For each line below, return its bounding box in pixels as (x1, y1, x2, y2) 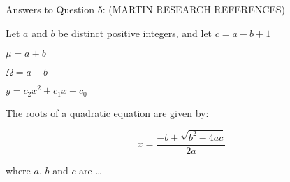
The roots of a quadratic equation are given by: (6, 105, 209, 120)
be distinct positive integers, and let (58, 25, 212, 40)
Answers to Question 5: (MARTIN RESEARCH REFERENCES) (6, 2, 286, 16)
